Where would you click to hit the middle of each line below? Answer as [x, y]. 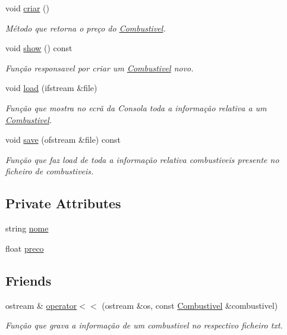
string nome [27, 228]
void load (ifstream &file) [51, 88]
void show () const [39, 48]
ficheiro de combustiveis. [50, 171]
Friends [29, 280]
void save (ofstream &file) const [63, 140]
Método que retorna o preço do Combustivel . [86, 28]
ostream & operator [41, 305]
